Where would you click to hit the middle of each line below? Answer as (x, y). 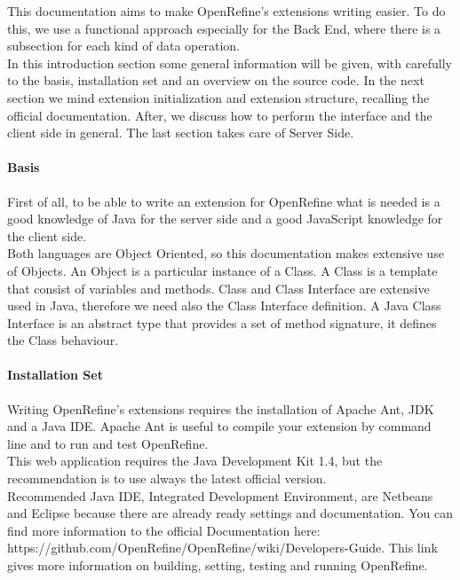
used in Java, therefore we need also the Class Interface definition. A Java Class (224, 306)
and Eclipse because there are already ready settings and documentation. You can (230, 513)
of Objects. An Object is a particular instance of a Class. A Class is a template (222, 270)
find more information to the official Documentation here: (164, 530)
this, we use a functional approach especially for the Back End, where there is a (224, 28)
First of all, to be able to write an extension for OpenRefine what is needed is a (224, 201)
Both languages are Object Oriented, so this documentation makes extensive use (226, 253)
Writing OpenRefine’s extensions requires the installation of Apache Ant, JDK (221, 408)
